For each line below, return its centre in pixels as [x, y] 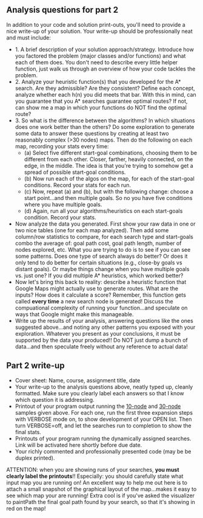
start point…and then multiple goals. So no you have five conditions [108, 198]
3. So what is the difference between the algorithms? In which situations [105, 120]
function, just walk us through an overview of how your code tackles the [105, 69]
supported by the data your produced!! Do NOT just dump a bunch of [101, 340]
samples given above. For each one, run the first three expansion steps [104, 412]
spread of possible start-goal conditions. [75, 172]
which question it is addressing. [55, 399]
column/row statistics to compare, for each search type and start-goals [104, 237]
